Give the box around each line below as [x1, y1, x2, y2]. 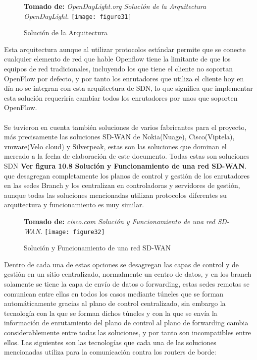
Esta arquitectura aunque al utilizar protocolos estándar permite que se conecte [4, 44, 246, 54]
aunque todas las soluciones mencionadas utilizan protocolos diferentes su [4, 189, 227, 200]
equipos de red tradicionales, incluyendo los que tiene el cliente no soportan [4, 63, 233, 74]
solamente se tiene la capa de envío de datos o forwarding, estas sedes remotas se [4, 278, 250, 289]
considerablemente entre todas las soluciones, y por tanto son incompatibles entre [4, 327, 251, 337]
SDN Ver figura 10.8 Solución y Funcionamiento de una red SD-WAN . [4, 160, 247, 171]
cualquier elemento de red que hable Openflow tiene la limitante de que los [4, 54, 231, 64]
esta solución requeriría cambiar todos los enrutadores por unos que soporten [4, 92, 238, 103]
